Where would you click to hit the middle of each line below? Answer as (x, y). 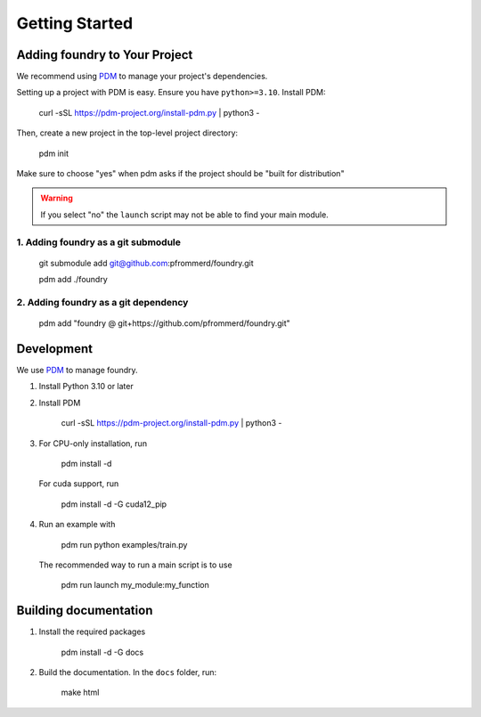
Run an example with (77, 525)
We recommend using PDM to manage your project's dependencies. (142, 77)
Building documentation (85, 611)
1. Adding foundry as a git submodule (99, 242)
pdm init (53, 153)
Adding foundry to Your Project (105, 55)
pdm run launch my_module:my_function (135, 585)
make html (80, 693)
